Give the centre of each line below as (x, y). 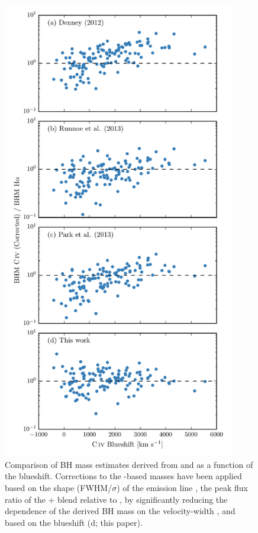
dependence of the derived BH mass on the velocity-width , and (120, 511)
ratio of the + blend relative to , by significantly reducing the (116, 499)
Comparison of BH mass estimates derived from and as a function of (129, 464)
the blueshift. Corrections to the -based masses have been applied (123, 476)
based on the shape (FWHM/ (59, 487)
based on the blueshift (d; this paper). (74, 522)
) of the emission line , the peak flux (183, 487)
